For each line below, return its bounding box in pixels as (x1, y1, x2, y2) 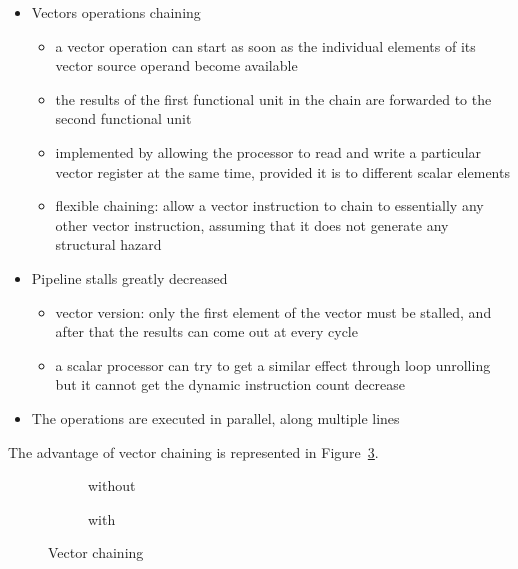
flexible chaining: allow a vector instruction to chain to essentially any (55, 195, 484, 216)
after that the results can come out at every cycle (55, 321, 358, 342)
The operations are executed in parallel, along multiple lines (31, 407, 400, 428)
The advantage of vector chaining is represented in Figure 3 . (8, 441, 379, 462)
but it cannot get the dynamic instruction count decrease (55, 374, 406, 395)
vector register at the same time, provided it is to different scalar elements (55, 161, 510, 182)
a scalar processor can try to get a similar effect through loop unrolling (55, 354, 491, 375)
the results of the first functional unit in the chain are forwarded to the (55, 88, 492, 109)
